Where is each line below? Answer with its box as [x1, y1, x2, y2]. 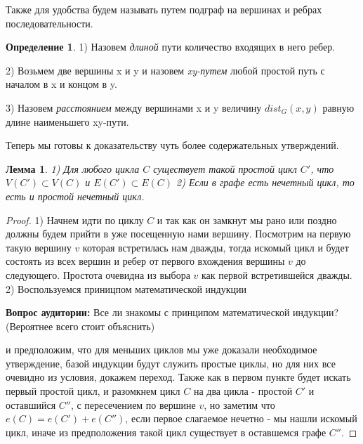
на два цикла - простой [193, 384, 293, 398]
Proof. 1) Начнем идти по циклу [6, 212, 144, 227]
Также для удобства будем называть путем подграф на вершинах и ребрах [6, 2, 322, 16]
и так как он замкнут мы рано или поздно [157, 212, 337, 227]
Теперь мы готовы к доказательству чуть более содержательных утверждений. [6, 138, 339, 152]
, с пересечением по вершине [70, 397, 196, 412]
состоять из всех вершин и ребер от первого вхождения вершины [6, 254, 285, 268]
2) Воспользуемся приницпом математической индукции [6, 281, 246, 296]
